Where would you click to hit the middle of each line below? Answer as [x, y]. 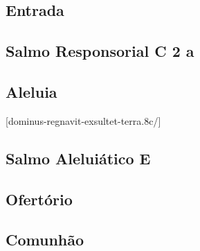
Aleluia [31, 91]
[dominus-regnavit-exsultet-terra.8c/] [83, 120]
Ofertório [39, 199]
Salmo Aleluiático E [78, 158]
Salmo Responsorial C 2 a [100, 51]
